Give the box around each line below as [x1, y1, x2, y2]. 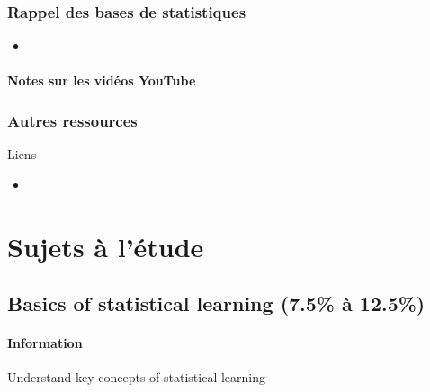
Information [7, 334, 83, 352]
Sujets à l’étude [7, 227, 204, 264]
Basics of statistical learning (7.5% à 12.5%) [7, 290, 426, 317]
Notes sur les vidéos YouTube [7, 71, 196, 90]
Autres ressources [7, 109, 138, 131]
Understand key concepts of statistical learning [7, 368, 265, 387]
